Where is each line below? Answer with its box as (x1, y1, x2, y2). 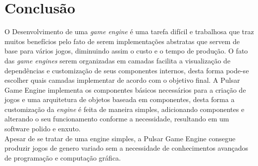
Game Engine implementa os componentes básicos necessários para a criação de (4, 84, 246, 95)
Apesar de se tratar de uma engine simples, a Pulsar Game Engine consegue (4, 133, 236, 143)
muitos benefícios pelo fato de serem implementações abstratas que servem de (4, 36, 240, 46)
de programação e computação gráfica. (4, 152, 121, 163)
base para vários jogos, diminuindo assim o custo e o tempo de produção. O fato (4, 46, 248, 56)
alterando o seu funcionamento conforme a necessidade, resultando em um (4, 113, 229, 124)
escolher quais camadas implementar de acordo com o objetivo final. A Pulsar (4, 75, 240, 85)
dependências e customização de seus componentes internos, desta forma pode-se (4, 65, 249, 75)
